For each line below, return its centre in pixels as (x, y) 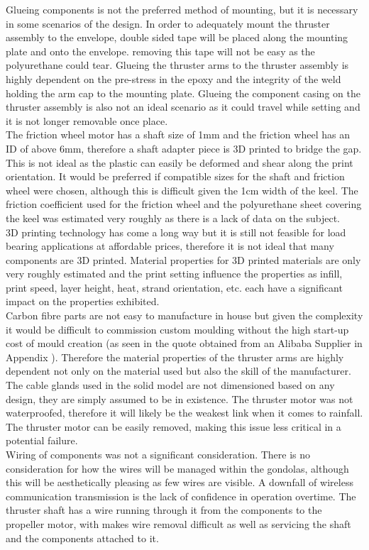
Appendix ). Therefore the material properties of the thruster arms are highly (175, 357)
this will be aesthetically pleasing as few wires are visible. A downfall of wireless (180, 482)
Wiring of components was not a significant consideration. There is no (158, 454)
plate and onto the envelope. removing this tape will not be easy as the (160, 51)
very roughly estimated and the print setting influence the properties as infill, (174, 274)
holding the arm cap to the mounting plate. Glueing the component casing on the (183, 93)
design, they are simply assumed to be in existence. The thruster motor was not (180, 398)
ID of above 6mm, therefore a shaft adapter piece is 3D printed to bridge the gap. (184, 148)
